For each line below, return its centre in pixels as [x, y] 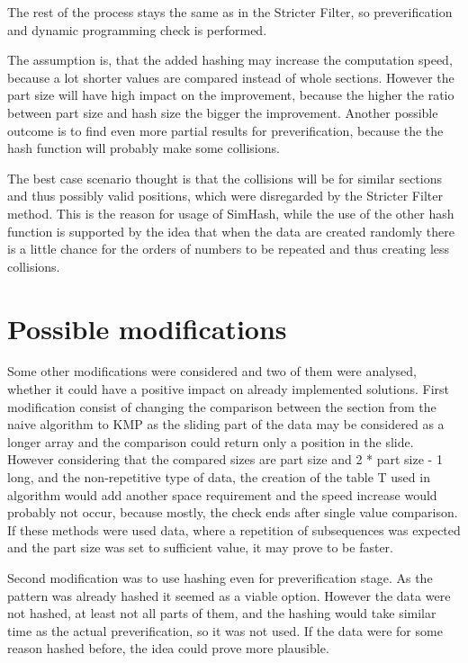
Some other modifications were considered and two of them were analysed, [212, 371]
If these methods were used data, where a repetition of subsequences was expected [234, 529]
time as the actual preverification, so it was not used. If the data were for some [225, 630]
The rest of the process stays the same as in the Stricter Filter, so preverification [230, 12]
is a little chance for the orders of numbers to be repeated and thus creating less [229, 249]
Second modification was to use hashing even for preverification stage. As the [220, 577]
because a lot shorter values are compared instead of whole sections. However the [231, 77]
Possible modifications [147, 328]
